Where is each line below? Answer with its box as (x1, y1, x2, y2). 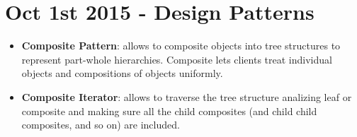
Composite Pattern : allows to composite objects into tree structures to (21, 38, 341, 53)
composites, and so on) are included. (21, 117, 180, 132)
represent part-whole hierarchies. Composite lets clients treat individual (21, 52, 332, 66)
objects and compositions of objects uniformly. (21, 66, 223, 81)
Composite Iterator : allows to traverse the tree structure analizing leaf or (21, 89, 352, 104)
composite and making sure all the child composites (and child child (21, 103, 317, 118)
